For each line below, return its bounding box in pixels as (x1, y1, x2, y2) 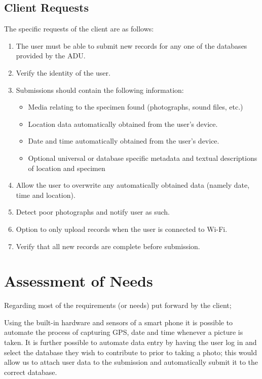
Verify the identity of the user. (16, 67, 110, 78)
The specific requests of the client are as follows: (4, 23, 154, 34)
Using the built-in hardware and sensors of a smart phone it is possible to (4, 317, 233, 327)
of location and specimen (28, 162, 105, 173)
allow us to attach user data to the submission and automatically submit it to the (4, 357, 258, 367)
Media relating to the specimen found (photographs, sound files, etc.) (28, 101, 243, 112)
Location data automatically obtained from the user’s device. (28, 118, 218, 129)
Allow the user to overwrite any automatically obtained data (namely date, (16, 180, 250, 190)
